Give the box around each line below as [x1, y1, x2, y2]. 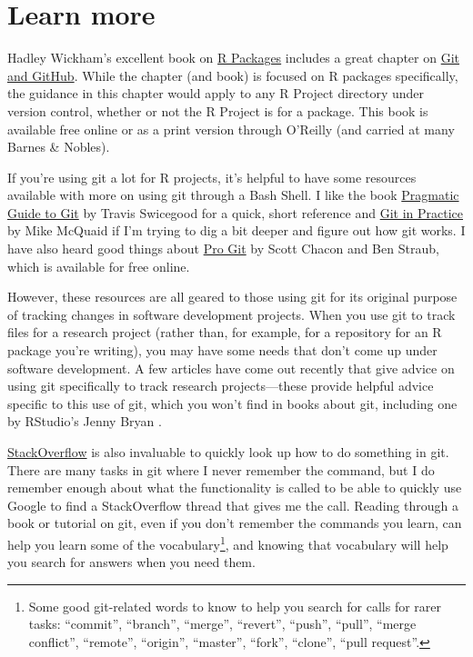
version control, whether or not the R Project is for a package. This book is [7, 101, 428, 120]
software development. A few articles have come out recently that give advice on [7, 358, 455, 377]
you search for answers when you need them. [7, 552, 256, 572]
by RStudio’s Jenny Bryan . [7, 412, 162, 431]
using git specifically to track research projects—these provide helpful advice [7, 376, 434, 395]
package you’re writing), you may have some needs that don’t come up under [7, 341, 438, 360]
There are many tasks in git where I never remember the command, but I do [7, 460, 435, 479]
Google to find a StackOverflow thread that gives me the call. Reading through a [7, 495, 458, 514]
